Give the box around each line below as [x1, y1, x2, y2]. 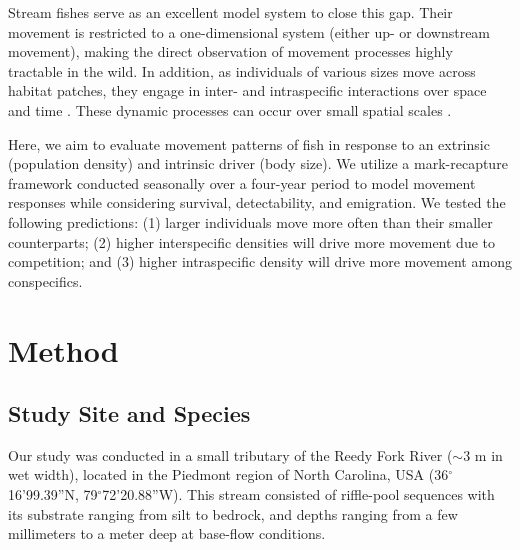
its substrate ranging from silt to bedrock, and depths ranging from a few [8, 503, 458, 524]
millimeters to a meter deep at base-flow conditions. [8, 523, 326, 544]
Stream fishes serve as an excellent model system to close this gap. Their [8, 2, 453, 22]
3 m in [463, 444, 503, 465]
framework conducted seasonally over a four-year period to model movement [8, 172, 476, 193]
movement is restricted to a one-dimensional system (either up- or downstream [8, 21, 491, 42]
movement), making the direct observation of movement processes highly [8, 41, 453, 62]
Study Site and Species [8, 398, 251, 429]
